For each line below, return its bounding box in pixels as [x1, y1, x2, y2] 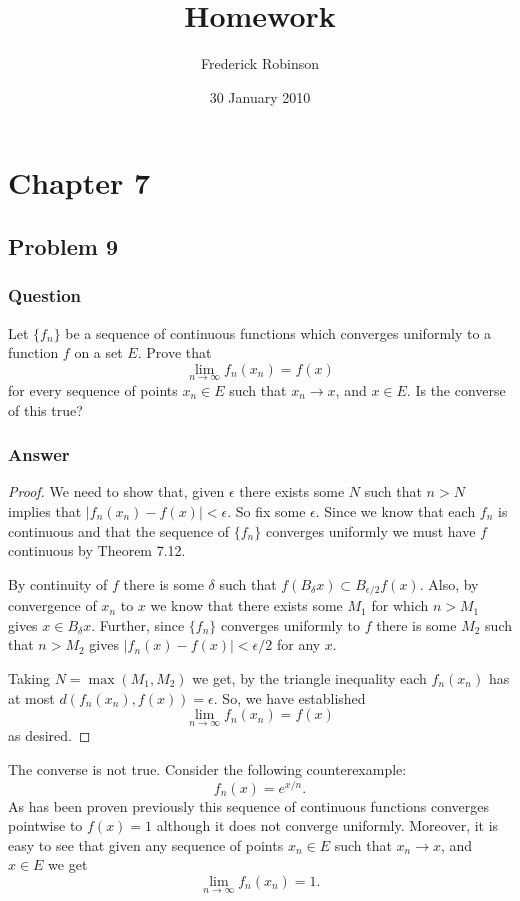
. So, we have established [213, 687, 366, 708]
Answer [8, 442, 70, 467]
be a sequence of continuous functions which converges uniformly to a [65, 322, 492, 343]
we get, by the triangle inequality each [192, 667, 427, 688]
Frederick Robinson [200, 53, 319, 74]
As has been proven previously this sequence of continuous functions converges [8, 795, 489, 816]
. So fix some [227, 500, 306, 521]
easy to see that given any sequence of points [8, 834, 284, 855]
